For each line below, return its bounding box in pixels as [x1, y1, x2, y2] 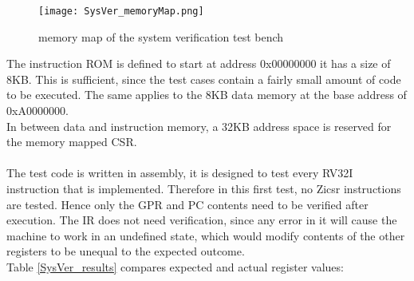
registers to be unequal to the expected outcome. [6, 243, 245, 259]
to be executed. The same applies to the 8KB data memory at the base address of [6, 86, 407, 103]
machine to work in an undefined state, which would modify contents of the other [6, 227, 405, 243]
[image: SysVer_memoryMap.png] [38, 6, 204, 17]
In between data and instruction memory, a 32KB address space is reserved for [6, 117, 392, 134]
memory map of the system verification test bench [38, 28, 284, 45]
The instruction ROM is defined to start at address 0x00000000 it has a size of [6, 55, 391, 72]
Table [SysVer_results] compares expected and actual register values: [6, 258, 344, 275]
